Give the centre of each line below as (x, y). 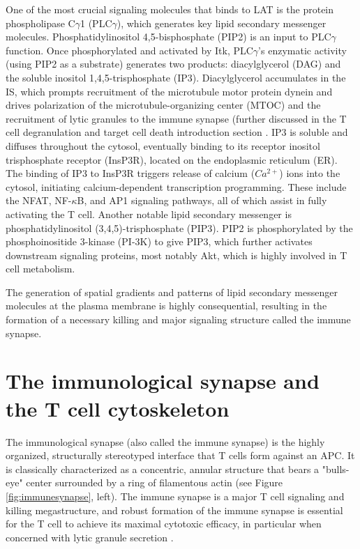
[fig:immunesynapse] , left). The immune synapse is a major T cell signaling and (175, 496)
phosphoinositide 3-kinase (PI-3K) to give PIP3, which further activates (159, 241)
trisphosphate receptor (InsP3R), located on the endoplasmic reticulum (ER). (172, 159)
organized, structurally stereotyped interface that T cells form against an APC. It (180, 455)
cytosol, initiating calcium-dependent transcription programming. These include (176, 186)
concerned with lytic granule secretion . (90, 537)
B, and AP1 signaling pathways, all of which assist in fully (202, 200)
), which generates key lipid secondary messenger (222, 23)
